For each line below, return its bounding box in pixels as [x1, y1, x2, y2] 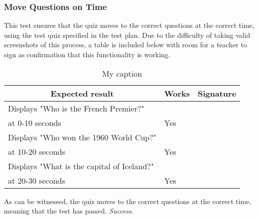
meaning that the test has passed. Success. [4, 206, 134, 216]
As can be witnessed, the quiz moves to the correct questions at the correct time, [4, 196, 252, 206]
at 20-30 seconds [8, 174, 65, 186]
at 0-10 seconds [8, 116, 61, 128]
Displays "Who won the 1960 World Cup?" [8, 131, 156, 143]
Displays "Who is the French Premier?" [8, 102, 144, 114]
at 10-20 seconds [8, 145, 65, 157]
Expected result [50, 87, 114, 99]
